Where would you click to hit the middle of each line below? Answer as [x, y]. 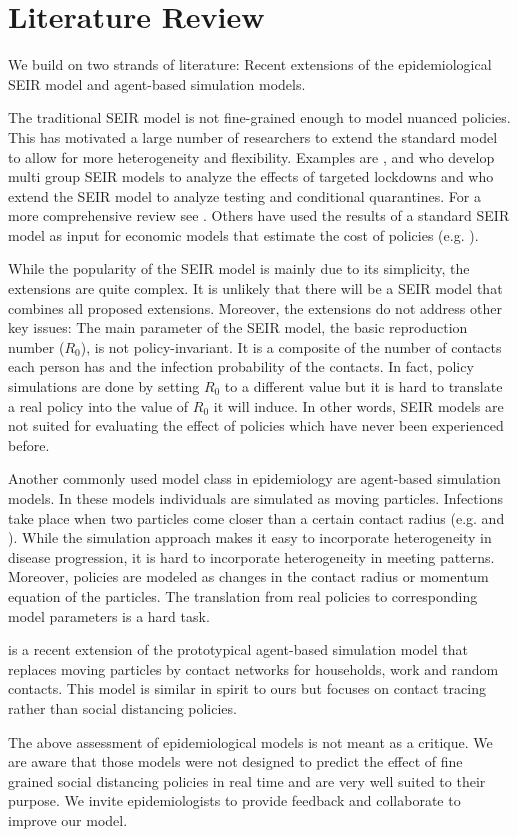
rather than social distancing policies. [122, 707]
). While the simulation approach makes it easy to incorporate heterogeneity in [250, 537]
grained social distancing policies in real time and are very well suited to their [247, 780]
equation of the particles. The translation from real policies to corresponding [243, 595]
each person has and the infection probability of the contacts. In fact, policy [241, 366]
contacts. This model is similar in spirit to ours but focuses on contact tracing [247, 688]
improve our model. [68, 819]
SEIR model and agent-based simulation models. [157, 83]
